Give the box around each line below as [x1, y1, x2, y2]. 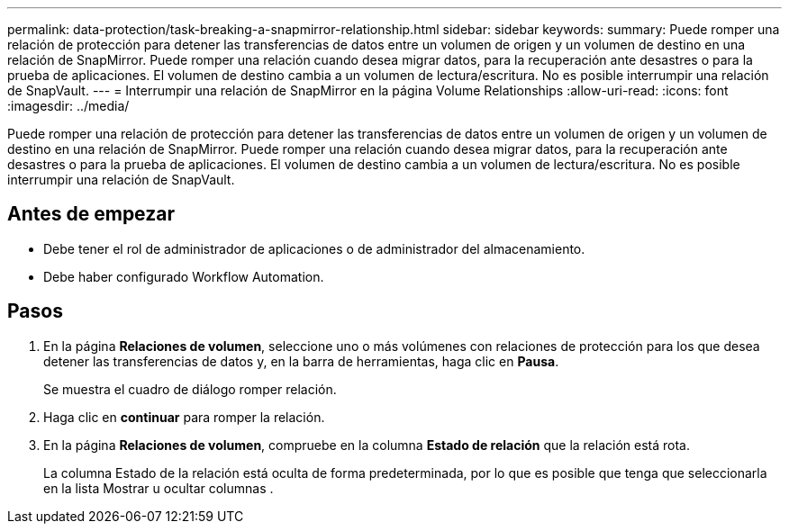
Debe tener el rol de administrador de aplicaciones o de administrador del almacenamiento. [43, 240, 585, 256]
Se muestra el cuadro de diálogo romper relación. [43, 381, 337, 397]
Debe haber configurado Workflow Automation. [43, 268, 324, 284]
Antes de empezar [7, 202, 175, 226]
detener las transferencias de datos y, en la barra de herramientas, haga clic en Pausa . [43, 353, 559, 369]
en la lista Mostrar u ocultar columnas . [43, 480, 274, 496]
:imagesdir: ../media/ [7, 98, 130, 113]
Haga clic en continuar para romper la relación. [43, 409, 325, 425]
